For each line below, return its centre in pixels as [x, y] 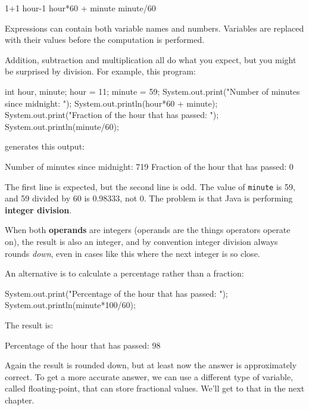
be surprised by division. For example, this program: [100, 71]
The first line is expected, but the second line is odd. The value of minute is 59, [150, 186]
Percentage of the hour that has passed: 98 [83, 345]
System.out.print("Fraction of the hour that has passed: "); [112, 115]
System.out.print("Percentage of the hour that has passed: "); [116, 293]
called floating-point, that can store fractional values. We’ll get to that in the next [155, 388]
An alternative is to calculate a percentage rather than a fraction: [124, 273]
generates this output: [45, 146]
